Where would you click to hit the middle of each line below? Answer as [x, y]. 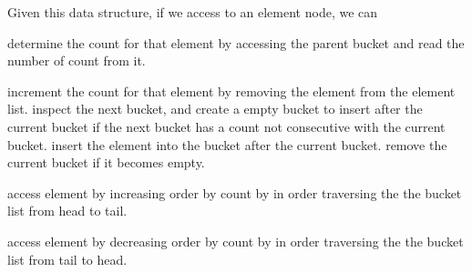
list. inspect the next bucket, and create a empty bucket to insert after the [215, 109]
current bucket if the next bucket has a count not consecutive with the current [226, 126]
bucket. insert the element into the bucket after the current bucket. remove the [227, 144]
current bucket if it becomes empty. [106, 162]
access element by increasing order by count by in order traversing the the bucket [235, 192]
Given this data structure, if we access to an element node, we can [193, 12]
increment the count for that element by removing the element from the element [231, 91]
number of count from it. [77, 60]
